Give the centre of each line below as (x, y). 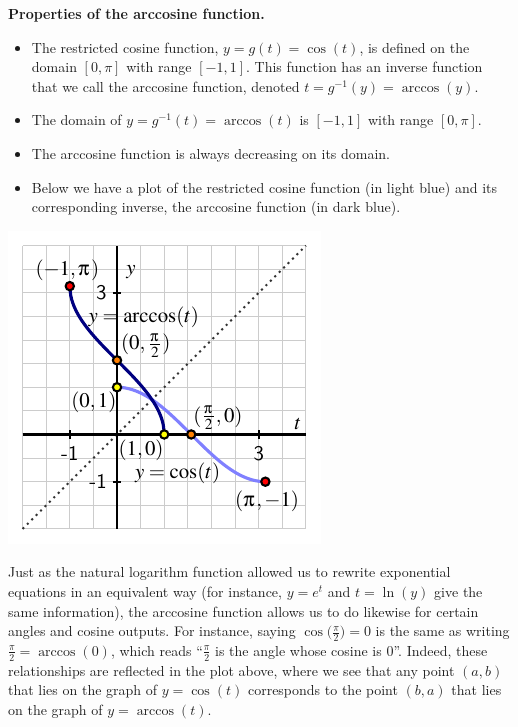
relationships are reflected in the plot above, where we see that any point (231, 669)
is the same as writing (442, 630)
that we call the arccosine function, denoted (165, 85)
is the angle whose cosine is (298, 649)
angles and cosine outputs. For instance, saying (152, 630)
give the (458, 590)
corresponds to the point (322, 689)
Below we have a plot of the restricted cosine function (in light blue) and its (264, 186)
